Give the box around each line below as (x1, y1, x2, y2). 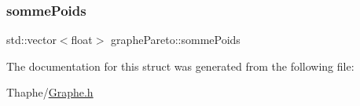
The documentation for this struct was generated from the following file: (6, 57, 354, 74)
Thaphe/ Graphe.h (6, 84, 94, 101)
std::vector (6, 31, 57, 48)
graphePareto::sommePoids (111, 31, 241, 48)
